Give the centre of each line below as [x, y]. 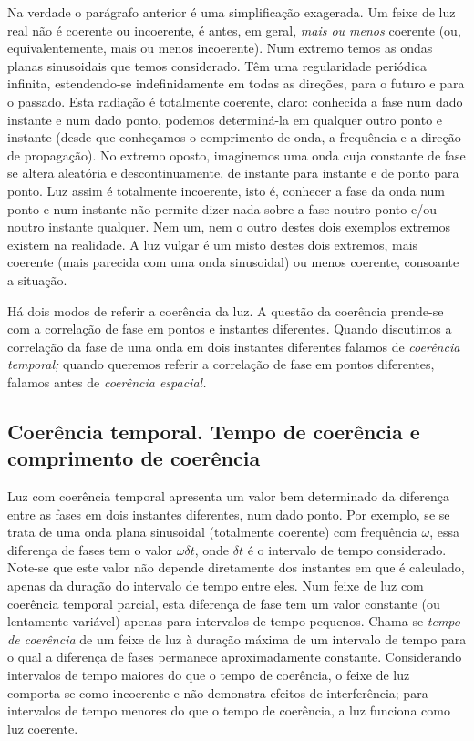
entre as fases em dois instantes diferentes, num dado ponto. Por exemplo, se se [229, 514]
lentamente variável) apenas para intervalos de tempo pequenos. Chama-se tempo [234, 621]
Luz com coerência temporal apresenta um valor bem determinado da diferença [229, 496]
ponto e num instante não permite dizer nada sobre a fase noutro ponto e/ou [222, 208]
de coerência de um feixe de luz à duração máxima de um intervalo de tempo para [237, 638]
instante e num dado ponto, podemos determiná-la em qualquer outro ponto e [225, 119]
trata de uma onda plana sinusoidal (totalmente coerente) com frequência [212, 532]
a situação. [37, 279]
